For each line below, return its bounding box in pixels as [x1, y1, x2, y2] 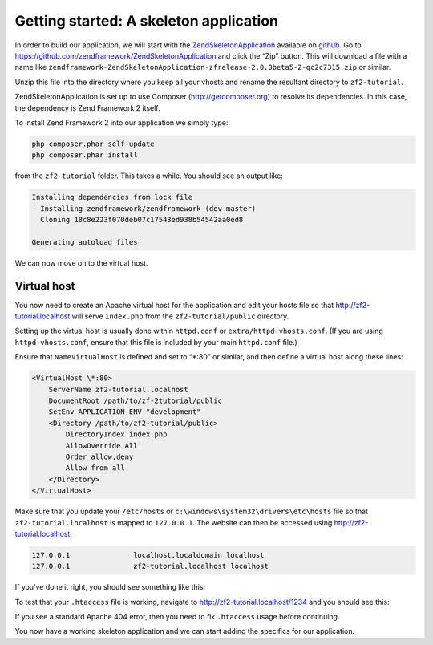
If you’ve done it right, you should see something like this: [14, 582, 206, 592]
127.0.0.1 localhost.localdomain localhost [31, 550, 265, 559]
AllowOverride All [65, 441, 138, 450]
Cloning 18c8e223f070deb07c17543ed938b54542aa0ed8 [40, 215, 244, 225]
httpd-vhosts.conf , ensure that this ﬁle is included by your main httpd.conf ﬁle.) [14, 337, 298, 347]
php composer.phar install [31, 151, 138, 160]
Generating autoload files [31, 237, 138, 246]
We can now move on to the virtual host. [14, 258, 148, 268]
